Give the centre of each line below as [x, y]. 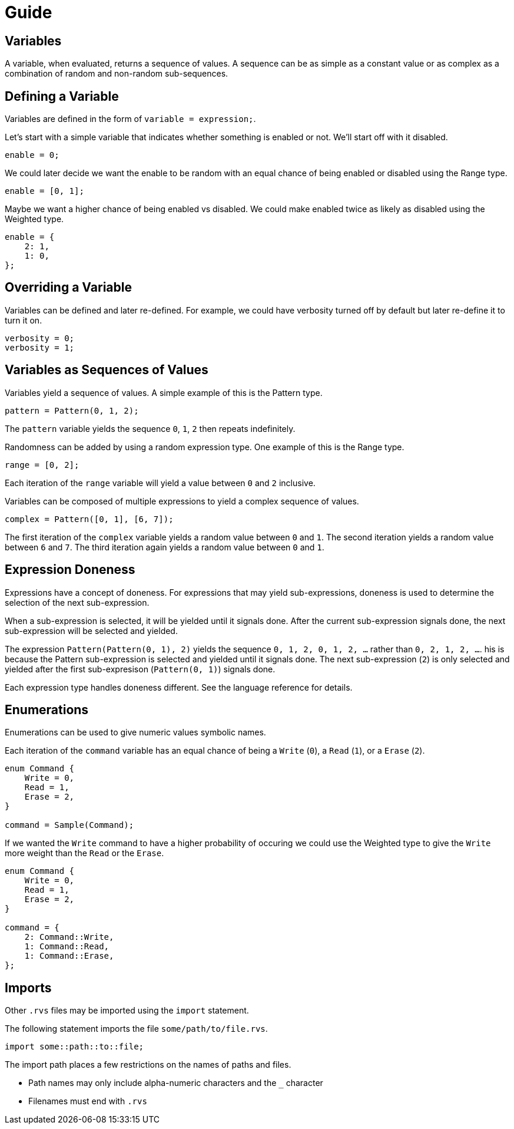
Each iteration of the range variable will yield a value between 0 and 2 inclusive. [160, 483]
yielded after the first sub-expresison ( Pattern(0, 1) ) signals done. [140, 669]
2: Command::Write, [69, 937]
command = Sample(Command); [69, 825]
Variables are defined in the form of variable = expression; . [130, 119]
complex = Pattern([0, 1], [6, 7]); [89, 519]
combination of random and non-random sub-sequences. [117, 74]
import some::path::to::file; [74, 1047]
